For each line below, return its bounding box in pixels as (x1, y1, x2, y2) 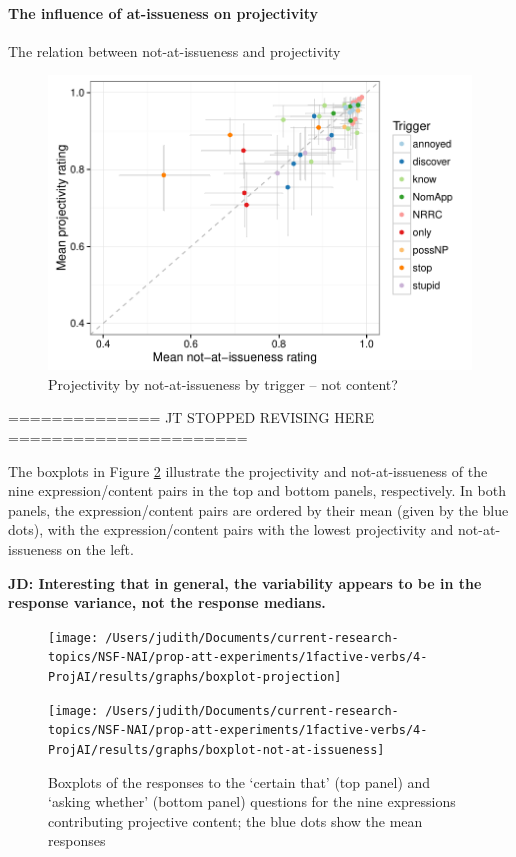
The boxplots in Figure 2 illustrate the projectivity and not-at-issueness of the (8, 460, 488, 481)
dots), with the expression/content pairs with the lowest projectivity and (8, 519, 454, 540)
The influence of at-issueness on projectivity (8, 2, 318, 23)
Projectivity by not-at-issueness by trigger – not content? (48, 373, 398, 394)
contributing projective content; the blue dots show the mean (48, 810, 423, 831)
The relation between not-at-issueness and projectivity (8, 40, 341, 61)
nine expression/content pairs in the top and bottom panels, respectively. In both (8, 480, 506, 501)
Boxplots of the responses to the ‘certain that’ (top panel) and (48, 771, 431, 792)
